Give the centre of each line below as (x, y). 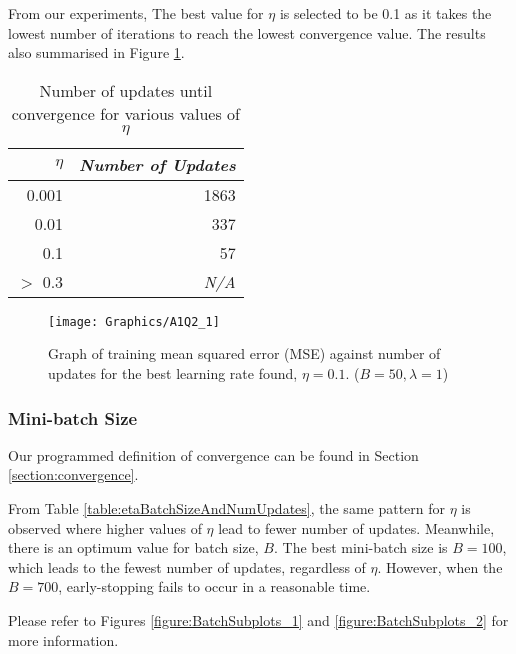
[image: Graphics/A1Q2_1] (134, 321)
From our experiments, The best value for (136, 13)
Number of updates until (126, 90)
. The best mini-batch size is (360, 547)
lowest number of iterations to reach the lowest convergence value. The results (247, 32)
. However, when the (440, 566)
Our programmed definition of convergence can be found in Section (213, 454)
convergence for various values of (125, 113)
